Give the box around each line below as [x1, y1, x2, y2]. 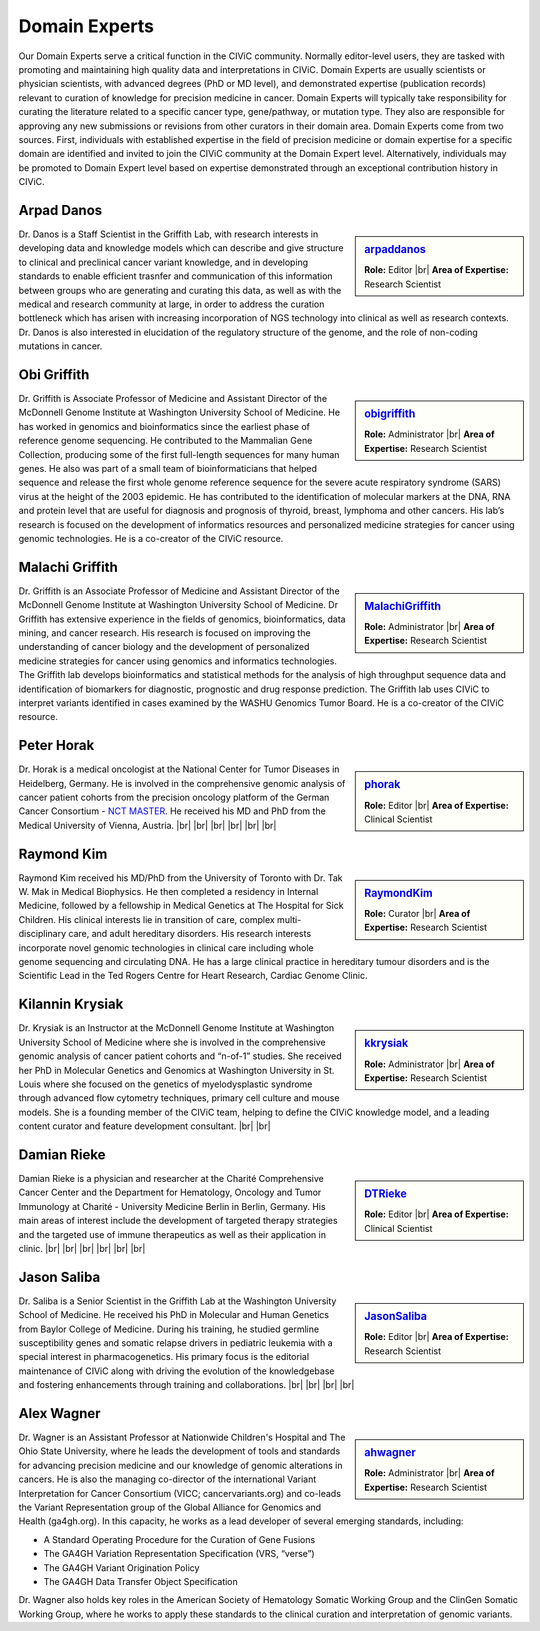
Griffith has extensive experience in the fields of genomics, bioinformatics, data [18, 613, 346, 625]
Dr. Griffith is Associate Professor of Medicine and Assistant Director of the [18, 393, 328, 404]
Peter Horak [18, 737, 95, 754]
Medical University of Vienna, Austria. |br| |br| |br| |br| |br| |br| [18, 819, 277, 831]
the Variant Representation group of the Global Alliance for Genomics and [18, 1501, 322, 1514]
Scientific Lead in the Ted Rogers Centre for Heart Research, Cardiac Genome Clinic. [18, 970, 368, 982]
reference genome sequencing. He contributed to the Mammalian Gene [18, 435, 313, 447]
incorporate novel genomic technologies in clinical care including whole [18, 941, 314, 954]
